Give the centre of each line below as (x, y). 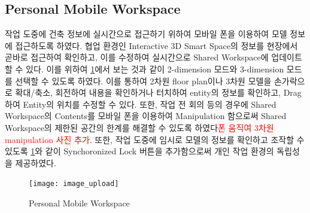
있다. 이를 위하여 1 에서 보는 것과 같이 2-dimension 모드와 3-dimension (155, 69)
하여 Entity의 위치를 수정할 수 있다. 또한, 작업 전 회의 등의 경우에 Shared (141, 104)
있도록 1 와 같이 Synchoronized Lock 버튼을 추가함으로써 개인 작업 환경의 (139, 151)
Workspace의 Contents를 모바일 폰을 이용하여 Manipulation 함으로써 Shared (146, 116)
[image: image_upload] (74, 184)
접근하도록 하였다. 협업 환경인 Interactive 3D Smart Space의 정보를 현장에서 (156, 45)
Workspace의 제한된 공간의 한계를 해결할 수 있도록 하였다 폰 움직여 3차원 (139, 127)
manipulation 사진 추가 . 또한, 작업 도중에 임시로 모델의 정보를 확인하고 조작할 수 (155, 139)
